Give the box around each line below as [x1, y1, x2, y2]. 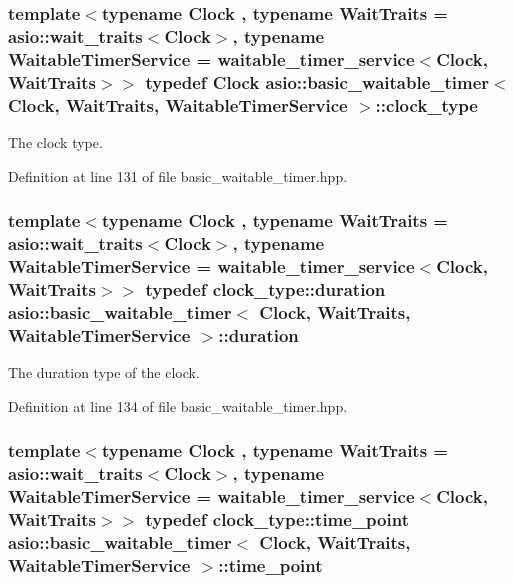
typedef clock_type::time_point [145, 506, 409, 531]
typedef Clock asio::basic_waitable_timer [145, 69, 490, 94]
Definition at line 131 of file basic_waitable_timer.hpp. [8, 165, 348, 186]
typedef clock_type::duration [145, 276, 386, 301]
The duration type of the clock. [8, 361, 200, 382]
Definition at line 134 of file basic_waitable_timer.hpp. [8, 395, 348, 416]
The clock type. [8, 131, 103, 152]
